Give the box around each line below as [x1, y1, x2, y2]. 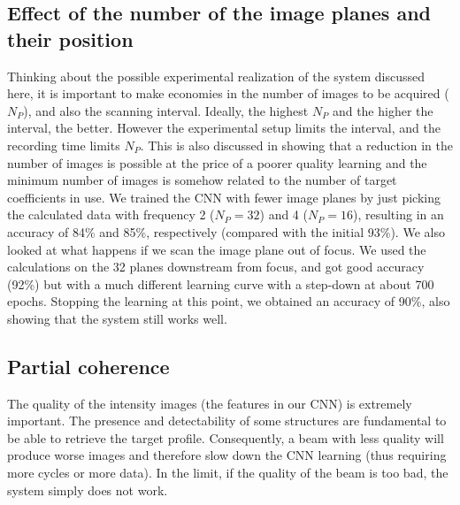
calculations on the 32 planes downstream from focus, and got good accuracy [7, 257, 425, 276]
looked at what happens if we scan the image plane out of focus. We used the [7, 240, 426, 258]
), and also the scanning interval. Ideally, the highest [23, 101, 309, 119]
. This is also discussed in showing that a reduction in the [140, 135, 454, 154]
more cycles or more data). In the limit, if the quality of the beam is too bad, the [7, 463, 448, 482]
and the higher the [332, 101, 433, 119]
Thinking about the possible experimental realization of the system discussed [7, 66, 425, 85]
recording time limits [7, 135, 120, 154]
